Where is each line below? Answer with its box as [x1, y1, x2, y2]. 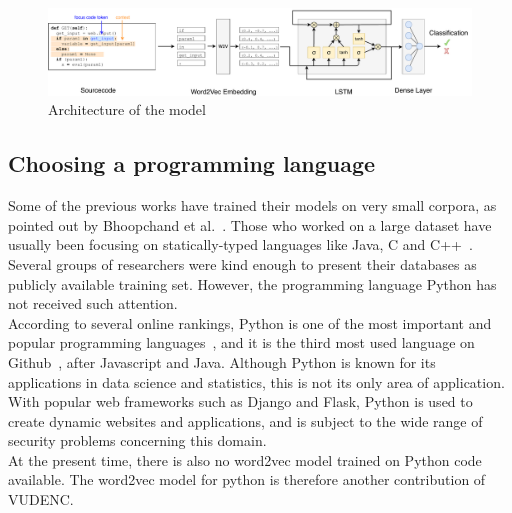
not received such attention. [8, 293, 178, 314]
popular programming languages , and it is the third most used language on [8, 332, 475, 353]
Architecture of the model [48, 99, 206, 120]
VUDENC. [8, 489, 74, 510]
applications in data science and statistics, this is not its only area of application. [8, 371, 505, 392]
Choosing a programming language [8, 148, 376, 179]
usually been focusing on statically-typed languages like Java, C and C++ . [8, 234, 473, 255]
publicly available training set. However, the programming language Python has [8, 273, 497, 294]
